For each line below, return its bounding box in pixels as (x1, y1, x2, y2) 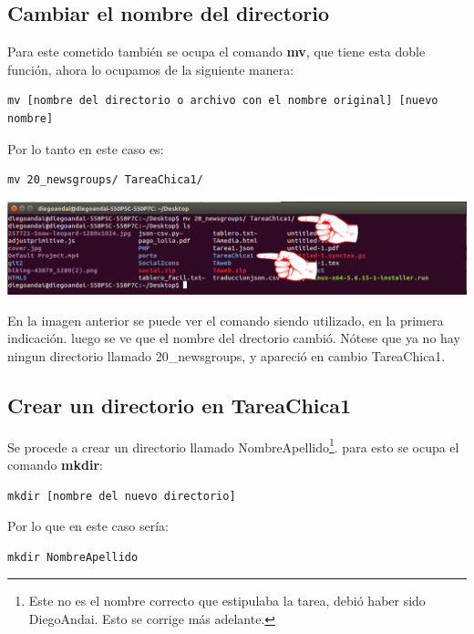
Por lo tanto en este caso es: (7, 139, 164, 158)
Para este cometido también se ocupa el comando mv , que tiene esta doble (7, 42, 426, 61)
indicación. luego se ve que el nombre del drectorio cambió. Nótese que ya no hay (7, 328, 460, 348)
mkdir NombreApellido (7, 550, 139, 564)
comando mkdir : (7, 454, 103, 473)
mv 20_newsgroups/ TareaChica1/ (7, 173, 203, 187)
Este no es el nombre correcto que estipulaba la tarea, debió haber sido (28, 591, 426, 610)
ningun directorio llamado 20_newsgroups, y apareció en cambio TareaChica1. (7, 346, 446, 365)
